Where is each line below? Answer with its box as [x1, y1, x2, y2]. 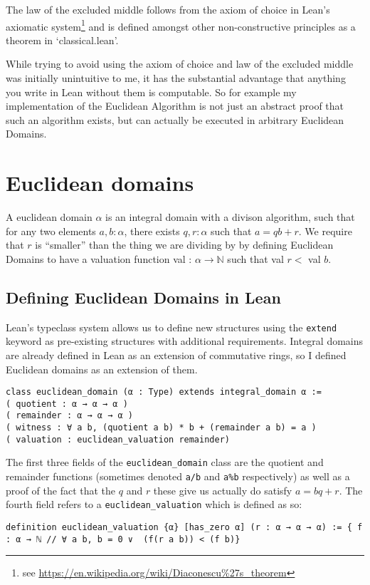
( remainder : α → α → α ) [6, 410, 133, 421]
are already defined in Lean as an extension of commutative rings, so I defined [6, 347, 347, 362]
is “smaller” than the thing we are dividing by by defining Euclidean [35, 237, 334, 252]
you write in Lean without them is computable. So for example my [6, 84, 297, 99]
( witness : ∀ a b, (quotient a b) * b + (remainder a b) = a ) [6, 423, 317, 433]
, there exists [124, 223, 180, 238]
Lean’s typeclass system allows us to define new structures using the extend [6, 319, 337, 334]
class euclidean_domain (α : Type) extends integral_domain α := [6, 387, 322, 398]
